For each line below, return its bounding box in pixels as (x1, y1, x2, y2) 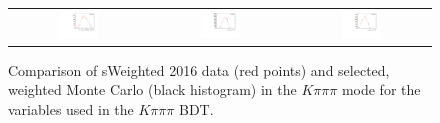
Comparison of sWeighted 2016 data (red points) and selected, (8, 59, 390, 80)
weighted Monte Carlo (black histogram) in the (8, 79, 297, 100)
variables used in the (8, 99, 134, 120)
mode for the (341, 79, 421, 100)
